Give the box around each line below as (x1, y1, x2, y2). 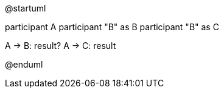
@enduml (5, 59, 43, 69)
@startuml (5, 3, 46, 13)
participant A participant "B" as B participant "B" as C (5, 22, 219, 32)
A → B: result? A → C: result (5, 40, 116, 51)
